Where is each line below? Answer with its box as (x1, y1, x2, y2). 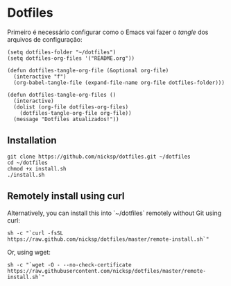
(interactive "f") (13, 73, 67, 80)
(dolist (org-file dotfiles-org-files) (13, 103, 129, 111)
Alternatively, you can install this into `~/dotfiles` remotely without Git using (7, 209, 222, 217)
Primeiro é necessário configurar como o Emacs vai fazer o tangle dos (7, 28, 209, 36)
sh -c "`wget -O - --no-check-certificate (7, 261, 132, 269)
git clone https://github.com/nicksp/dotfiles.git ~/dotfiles (7, 153, 191, 160)
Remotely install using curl (7, 190, 125, 202)
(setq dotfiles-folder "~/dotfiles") (7, 49, 117, 56)
